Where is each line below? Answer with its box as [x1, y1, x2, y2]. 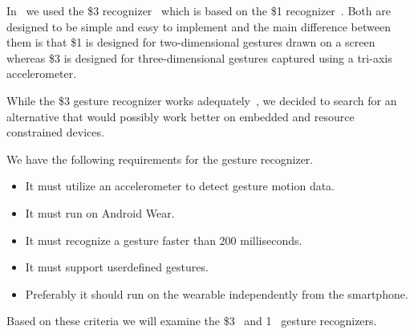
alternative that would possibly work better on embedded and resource [6, 108, 355, 124]
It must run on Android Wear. [25, 204, 175, 221]
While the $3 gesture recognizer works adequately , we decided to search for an [6, 92, 397, 108]
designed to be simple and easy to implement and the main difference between [6, 18, 391, 35]
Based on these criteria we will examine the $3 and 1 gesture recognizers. [6, 312, 377, 329]
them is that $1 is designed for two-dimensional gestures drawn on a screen [6, 34, 375, 51]
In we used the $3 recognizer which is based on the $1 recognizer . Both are [6, 2, 391, 18]
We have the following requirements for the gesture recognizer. [6, 150, 314, 167]
